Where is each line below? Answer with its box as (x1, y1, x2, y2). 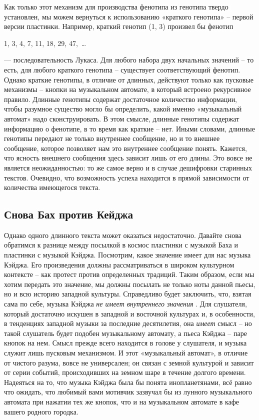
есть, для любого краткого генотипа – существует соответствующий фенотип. (4, 64, 240, 74)
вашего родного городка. (4, 406, 78, 416)
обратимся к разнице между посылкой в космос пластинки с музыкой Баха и (4, 239, 238, 250)
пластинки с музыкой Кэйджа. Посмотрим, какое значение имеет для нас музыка (4, 249, 251, 260)
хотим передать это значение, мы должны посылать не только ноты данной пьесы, (4, 278, 255, 289)
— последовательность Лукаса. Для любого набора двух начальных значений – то (4, 54, 254, 65)
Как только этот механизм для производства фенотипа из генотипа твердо (4, 1, 228, 11)
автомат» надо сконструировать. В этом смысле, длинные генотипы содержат (4, 113, 239, 123)
